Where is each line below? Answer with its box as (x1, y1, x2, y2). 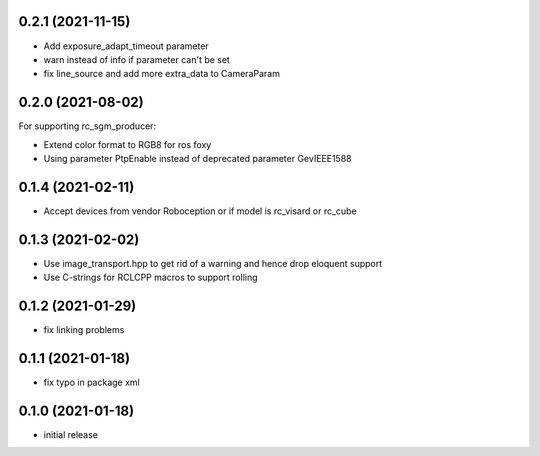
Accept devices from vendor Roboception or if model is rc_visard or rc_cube (43, 205, 357, 217)
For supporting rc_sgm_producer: (18, 120, 157, 132)
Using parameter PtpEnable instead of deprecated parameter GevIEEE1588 (43, 152, 352, 164)
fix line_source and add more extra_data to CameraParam (43, 68, 280, 80)
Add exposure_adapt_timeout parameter (43, 40, 209, 52)
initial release (43, 428, 99, 440)
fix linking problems (43, 324, 125, 336)
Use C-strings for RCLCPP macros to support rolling (43, 271, 259, 284)
